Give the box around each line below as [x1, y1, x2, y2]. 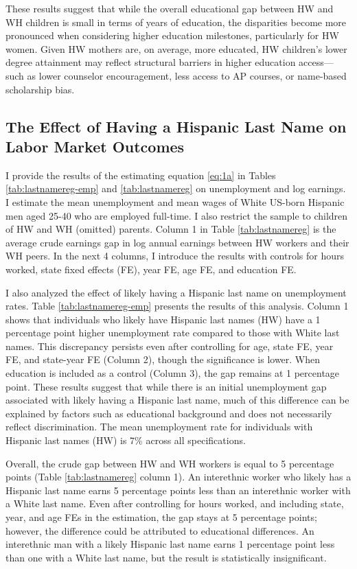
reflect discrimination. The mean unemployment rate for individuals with [5, 419, 313, 434]
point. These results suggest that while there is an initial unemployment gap [5, 379, 327, 393]
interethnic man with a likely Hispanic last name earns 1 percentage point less [5, 537, 335, 551]
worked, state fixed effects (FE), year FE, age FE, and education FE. [5, 262, 297, 276]
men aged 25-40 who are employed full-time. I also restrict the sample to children [5, 208, 348, 222]
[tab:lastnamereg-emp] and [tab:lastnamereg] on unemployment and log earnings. [5, 181, 346, 196]
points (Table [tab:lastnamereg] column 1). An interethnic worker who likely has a [5, 469, 352, 484]
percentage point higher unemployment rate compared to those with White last [5, 325, 340, 340]
